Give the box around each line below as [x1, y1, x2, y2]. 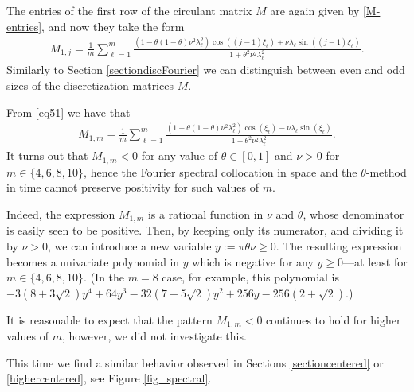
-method [365, 163, 407, 180]
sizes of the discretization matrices [6, 76, 174, 93]
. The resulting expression [275, 238, 402, 254]
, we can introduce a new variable [48, 238, 212, 254]
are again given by [270, 2, 360, 18]
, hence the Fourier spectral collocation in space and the [84, 163, 357, 180]
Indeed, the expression [6, 205, 115, 222]
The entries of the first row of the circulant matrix [6, 2, 252, 18]
